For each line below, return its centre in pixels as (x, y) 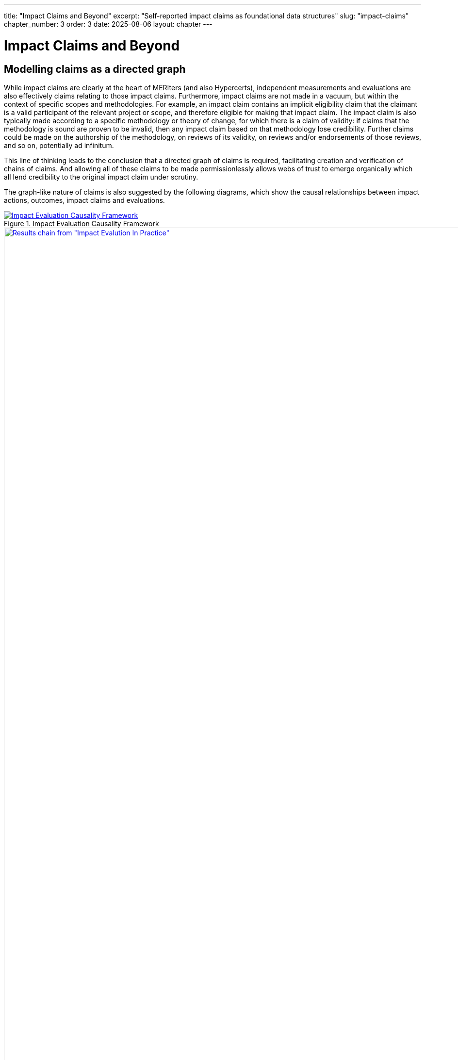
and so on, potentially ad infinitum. (59, 145)
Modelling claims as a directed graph (95, 69)
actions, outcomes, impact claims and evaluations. (84, 200)
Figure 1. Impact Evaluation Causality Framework (82, 223)
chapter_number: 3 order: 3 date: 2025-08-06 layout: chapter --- (108, 24)
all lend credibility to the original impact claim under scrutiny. (101, 177)
